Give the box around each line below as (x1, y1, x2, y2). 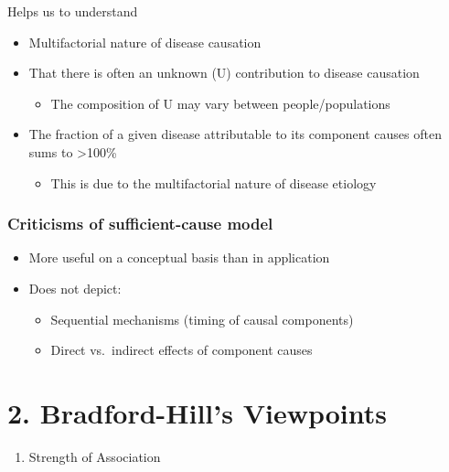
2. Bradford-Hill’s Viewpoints (7, 393, 387, 431)
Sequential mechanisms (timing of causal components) (50, 309, 354, 328)
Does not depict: (28, 278, 122, 297)
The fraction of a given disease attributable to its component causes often (28, 124, 442, 144)
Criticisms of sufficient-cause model (7, 212, 273, 235)
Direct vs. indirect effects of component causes (50, 340, 313, 359)
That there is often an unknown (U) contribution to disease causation (28, 63, 420, 82)
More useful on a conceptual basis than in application (28, 248, 330, 267)
